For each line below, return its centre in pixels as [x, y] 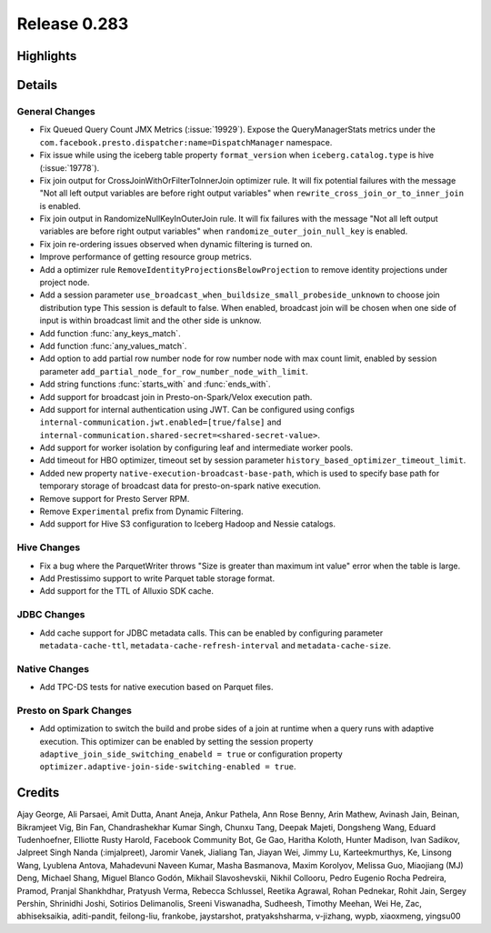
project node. [65, 283]
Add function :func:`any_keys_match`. [110, 333]
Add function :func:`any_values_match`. [113, 346]
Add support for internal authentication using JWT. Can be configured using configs [197, 409]
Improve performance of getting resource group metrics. [145, 257]
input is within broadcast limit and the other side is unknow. [150, 321]
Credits [38, 793]
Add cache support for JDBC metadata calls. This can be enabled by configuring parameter [211, 633]
